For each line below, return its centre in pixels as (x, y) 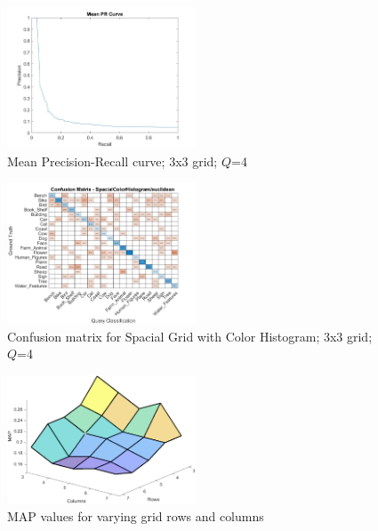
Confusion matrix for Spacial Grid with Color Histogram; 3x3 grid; (190, 336)
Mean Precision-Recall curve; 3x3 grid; (113, 161)
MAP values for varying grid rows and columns (136, 515)
